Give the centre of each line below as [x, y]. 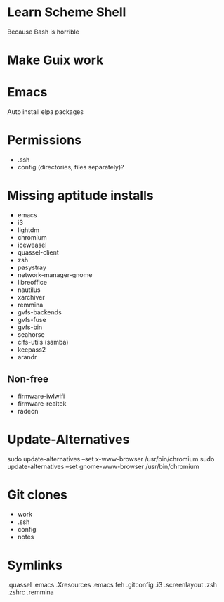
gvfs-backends [39, 312]
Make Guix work [55, 60]
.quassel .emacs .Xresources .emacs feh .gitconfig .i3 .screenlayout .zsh [112, 584]
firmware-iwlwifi [41, 396]
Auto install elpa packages [46, 112]
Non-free [28, 379]
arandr [27, 357]
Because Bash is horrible [43, 32]
